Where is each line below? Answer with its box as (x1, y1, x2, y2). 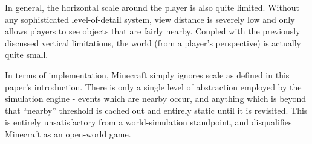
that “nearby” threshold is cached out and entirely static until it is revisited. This (5, 104, 308, 116)
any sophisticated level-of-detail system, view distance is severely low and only (5, 13, 295, 25)
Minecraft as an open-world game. (5, 127, 131, 140)
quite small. (5, 48, 48, 61)
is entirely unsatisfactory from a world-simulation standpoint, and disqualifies (5, 116, 292, 128)
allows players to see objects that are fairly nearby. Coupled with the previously (5, 25, 301, 37)
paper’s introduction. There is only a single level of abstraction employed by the (5, 80, 302, 93)
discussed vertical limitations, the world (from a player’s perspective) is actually (5, 36, 301, 49)
